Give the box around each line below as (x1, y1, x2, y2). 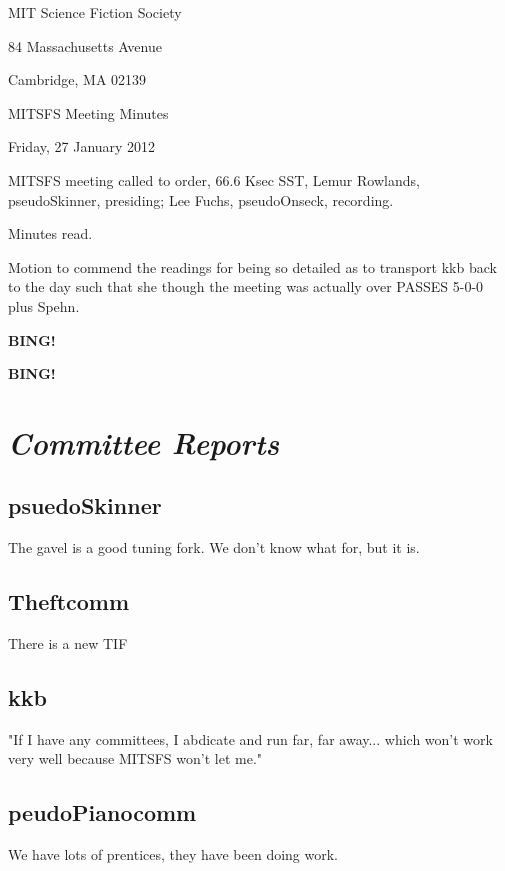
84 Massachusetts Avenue (8, 35, 162, 56)
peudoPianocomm (8, 797, 197, 828)
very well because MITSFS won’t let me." (8, 748, 263, 769)
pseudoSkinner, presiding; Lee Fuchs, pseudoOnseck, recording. (8, 189, 394, 210)
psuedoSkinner (8, 490, 162, 521)
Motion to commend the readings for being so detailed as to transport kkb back (8, 256, 497, 277)
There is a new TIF (8, 633, 128, 654)
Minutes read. (8, 223, 93, 244)
